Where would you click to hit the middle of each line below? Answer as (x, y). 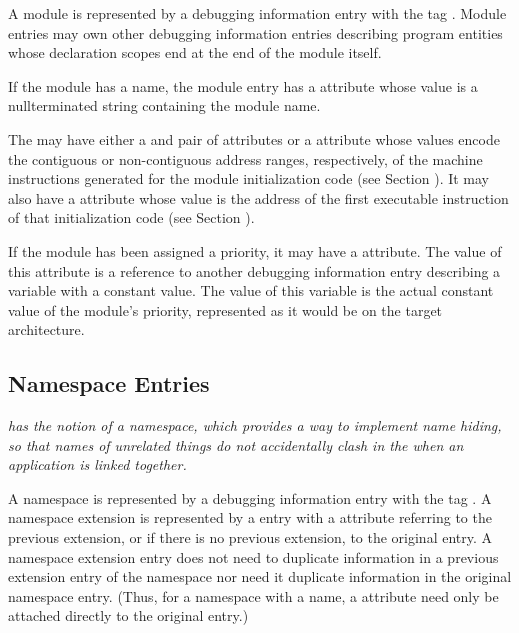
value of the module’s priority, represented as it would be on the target (225, 309)
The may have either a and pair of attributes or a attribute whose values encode (254, 138)
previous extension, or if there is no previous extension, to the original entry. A (250, 537)
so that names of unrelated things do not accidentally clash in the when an (236, 444)
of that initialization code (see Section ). (131, 217)
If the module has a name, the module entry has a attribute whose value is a (243, 85)
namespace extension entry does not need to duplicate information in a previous (253, 556)
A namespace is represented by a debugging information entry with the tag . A (250, 497)
